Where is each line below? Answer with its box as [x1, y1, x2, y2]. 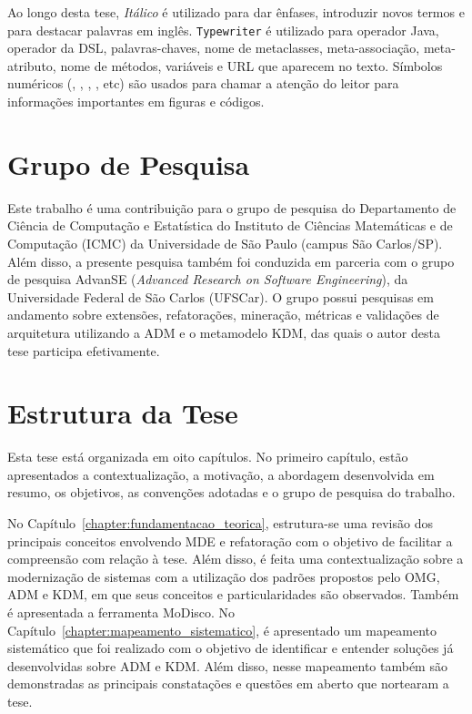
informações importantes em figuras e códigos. [7, 92, 265, 111]
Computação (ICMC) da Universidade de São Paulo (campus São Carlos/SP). [7, 233, 443, 252]
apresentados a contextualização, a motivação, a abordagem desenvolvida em [7, 464, 435, 484]
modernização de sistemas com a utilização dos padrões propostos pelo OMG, [7, 566, 440, 586]
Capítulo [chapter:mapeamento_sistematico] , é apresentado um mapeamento [7, 620, 437, 639]
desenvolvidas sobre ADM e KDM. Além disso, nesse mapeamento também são [7, 656, 447, 675]
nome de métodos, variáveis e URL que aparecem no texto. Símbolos [60, 56, 443, 75]
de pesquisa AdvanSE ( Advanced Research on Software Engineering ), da [7, 270, 408, 289]
